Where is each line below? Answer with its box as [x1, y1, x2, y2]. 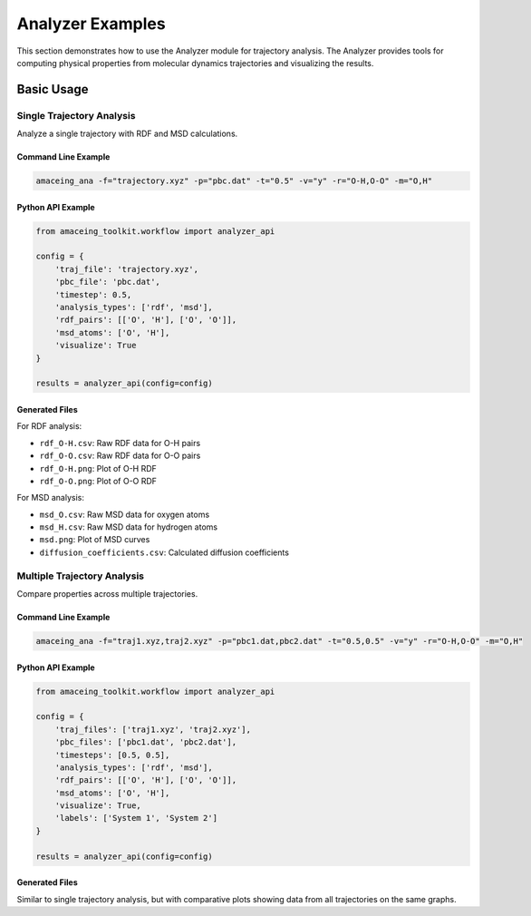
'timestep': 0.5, [54, 289, 132, 299]
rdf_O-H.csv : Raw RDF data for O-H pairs [39, 437, 201, 448]
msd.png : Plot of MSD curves [39, 534, 150, 545]
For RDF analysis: [16, 421, 82, 432]
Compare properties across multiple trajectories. [16, 588, 198, 599]
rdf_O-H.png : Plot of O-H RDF [39, 463, 158, 473]
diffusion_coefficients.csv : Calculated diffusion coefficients [39, 547, 290, 558]
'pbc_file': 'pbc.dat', [54, 277, 160, 287]
